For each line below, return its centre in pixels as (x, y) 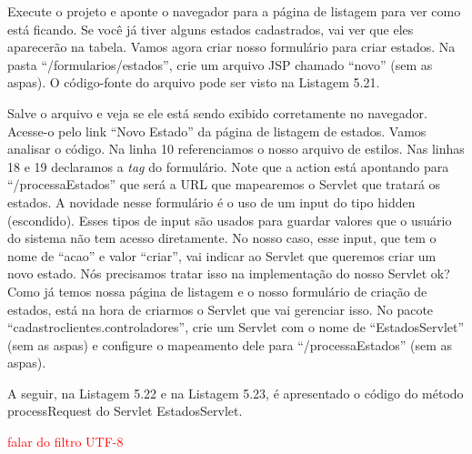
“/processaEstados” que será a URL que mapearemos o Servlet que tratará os (224, 184)
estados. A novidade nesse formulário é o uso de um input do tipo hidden (211, 202)
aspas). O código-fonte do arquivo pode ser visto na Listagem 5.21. (194, 82)
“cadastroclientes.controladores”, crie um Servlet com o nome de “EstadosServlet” (236, 327)
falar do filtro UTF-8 (65, 442)
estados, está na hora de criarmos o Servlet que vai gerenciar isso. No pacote (221, 309)
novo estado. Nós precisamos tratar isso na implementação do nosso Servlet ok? (229, 273)
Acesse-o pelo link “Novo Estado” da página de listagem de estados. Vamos (217, 131)
